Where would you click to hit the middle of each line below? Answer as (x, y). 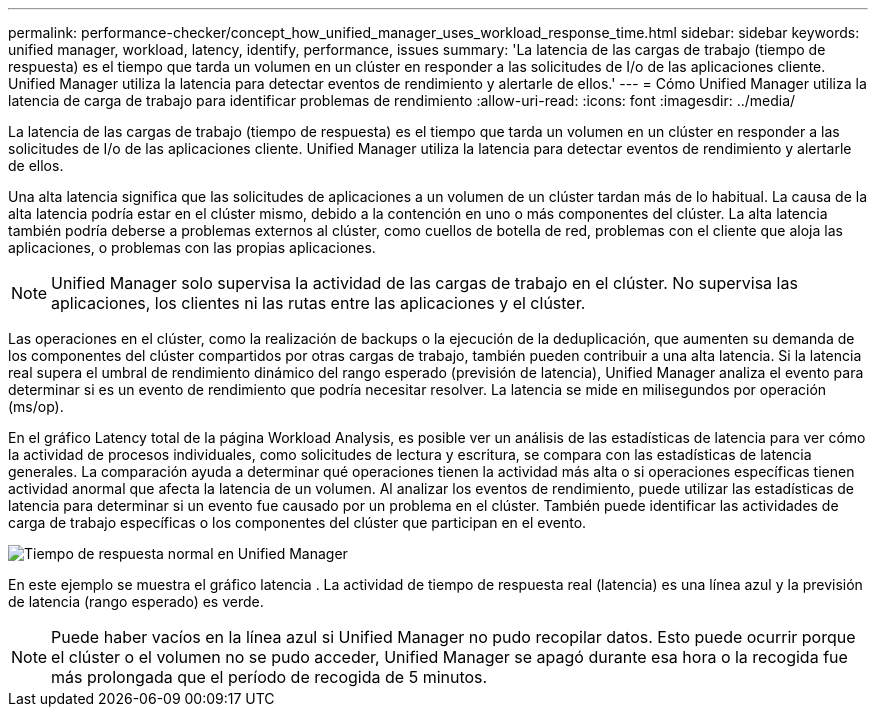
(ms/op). (36, 406)
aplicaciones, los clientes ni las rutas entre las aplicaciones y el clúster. (318, 303)
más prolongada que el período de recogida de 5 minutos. (269, 677)
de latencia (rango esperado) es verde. (136, 601)
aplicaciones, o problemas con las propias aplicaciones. (192, 247)
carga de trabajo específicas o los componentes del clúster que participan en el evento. (297, 522)
